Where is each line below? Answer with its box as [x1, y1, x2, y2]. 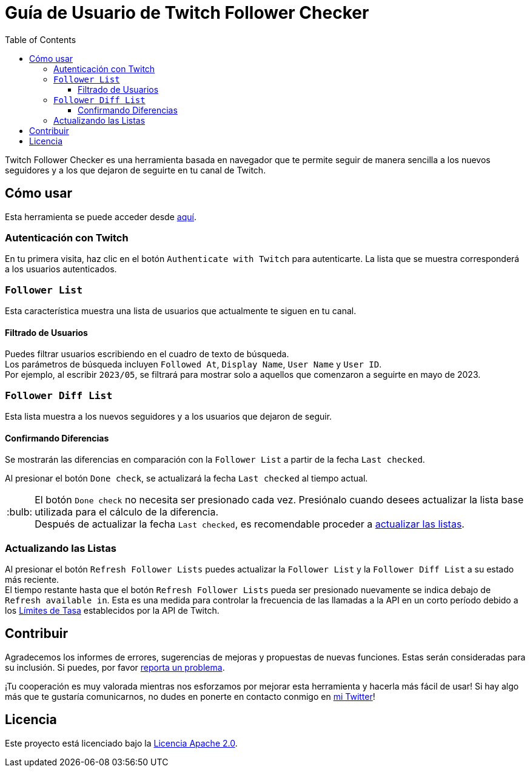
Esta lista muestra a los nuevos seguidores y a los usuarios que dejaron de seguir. [5, 411, 332, 422]
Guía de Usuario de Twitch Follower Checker [5, 2, 369, 23]
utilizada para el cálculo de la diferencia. [35, 506, 219, 519]
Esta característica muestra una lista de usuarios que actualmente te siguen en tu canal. [5, 306, 357, 317]
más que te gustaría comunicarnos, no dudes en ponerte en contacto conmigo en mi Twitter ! [5, 691, 375, 702]
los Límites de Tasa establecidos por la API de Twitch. [5, 605, 220, 616]
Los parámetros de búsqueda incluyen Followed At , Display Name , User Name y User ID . [5, 359, 382, 370]
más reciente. [5, 574, 59, 585]
